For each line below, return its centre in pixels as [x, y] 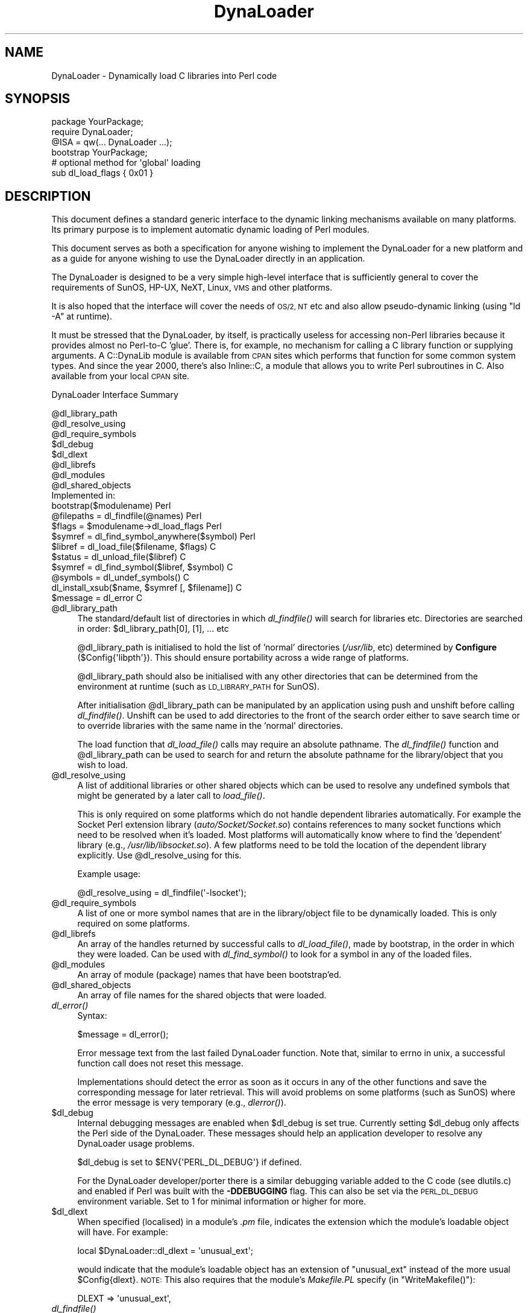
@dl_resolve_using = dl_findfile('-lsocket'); [162, 893]
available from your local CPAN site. [121, 376]
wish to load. [103, 765]
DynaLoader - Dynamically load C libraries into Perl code [164, 75]
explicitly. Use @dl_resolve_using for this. [159, 855]
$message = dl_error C [97, 598]
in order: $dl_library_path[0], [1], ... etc [153, 629]
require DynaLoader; [92, 132]
